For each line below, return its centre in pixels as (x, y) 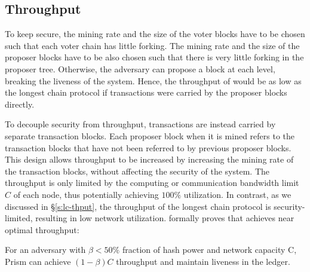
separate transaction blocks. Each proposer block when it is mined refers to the (150, 135)
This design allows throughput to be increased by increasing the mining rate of (149, 159)
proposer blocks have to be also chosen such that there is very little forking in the (154, 57)
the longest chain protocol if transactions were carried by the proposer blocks (146, 92)
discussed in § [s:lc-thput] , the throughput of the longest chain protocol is (138, 206)
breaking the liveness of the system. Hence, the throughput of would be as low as (153, 80)
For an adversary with (45, 250)
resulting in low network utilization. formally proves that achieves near (165, 218)
